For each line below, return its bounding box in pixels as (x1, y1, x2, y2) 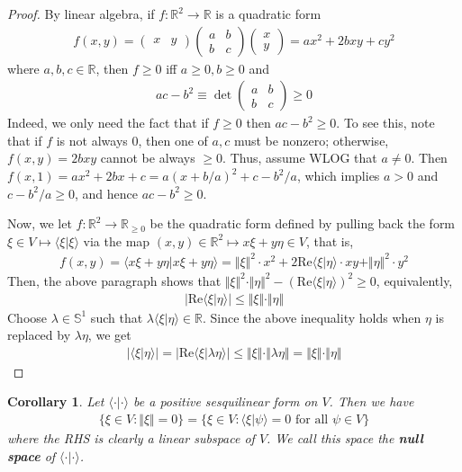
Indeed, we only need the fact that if (7, 113, 209, 132)
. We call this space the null (267, 429, 423, 447)
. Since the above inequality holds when (202, 307, 421, 326)
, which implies (296, 166, 380, 185)
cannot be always (100, 148, 195, 167)
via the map (83, 231, 150, 250)
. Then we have (329, 392, 414, 411)
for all (295, 413, 329, 426)
